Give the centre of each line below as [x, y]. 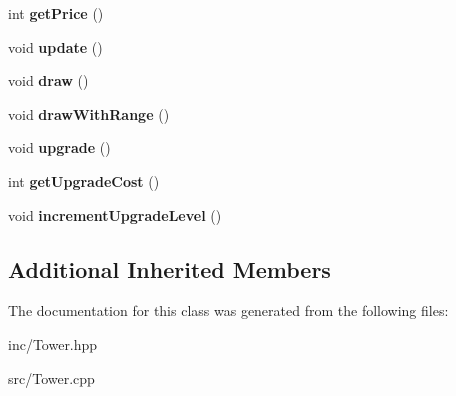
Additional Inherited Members [169, 268]
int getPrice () [56, 13]
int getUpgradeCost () [84, 180]
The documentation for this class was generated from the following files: [228, 310]
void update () [55, 46]
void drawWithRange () [89, 113]
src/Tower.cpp [51, 377]
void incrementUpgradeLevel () [115, 214]
